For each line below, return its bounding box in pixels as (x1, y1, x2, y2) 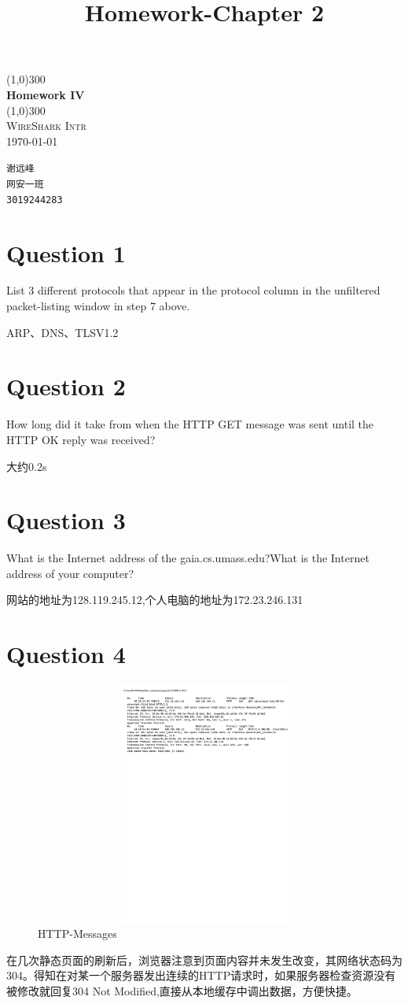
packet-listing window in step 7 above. (6, 298, 190, 314)
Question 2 (6, 370, 126, 402)
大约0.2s (6, 458, 47, 474)
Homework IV (6, 86, 85, 102)
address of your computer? (6, 565, 134, 581)
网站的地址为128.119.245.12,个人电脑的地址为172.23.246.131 (6, 591, 303, 608)
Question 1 (6, 236, 126, 269)
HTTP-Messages (38, 925, 117, 942)
